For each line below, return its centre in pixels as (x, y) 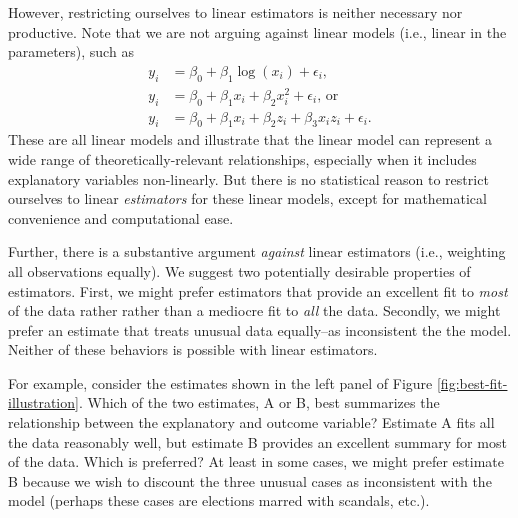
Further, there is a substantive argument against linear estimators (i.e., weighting (257, 251)
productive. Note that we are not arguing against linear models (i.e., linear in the (257, 31)
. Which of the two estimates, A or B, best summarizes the (259, 402)
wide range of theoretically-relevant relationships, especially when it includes (242, 158)
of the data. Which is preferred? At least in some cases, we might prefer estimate (256, 461)
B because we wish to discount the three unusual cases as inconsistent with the (250, 480)
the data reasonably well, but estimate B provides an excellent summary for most (257, 441)
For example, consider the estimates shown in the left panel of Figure (220, 382)
